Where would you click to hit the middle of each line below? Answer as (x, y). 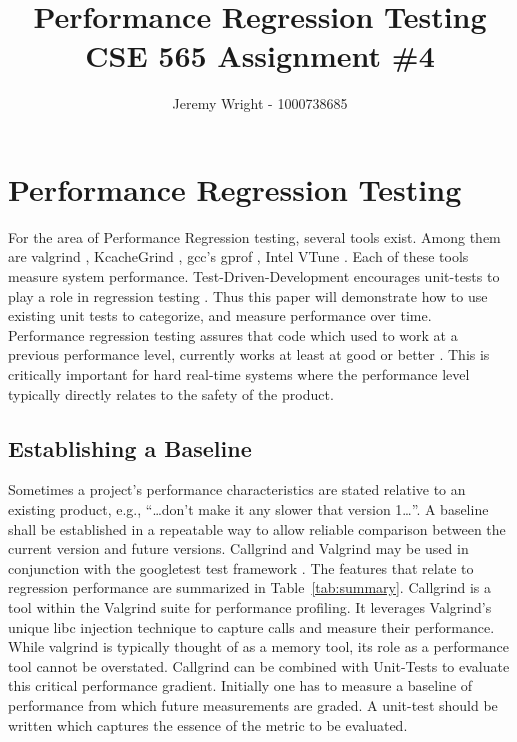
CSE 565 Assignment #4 (260, 55)
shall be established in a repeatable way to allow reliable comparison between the (257, 528)
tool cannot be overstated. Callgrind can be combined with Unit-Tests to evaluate (259, 665)
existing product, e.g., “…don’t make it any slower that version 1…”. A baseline (248, 508)
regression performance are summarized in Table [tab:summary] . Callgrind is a (249, 587)
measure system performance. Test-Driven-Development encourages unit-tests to (254, 276)
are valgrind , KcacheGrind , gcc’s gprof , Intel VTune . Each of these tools (238, 256)
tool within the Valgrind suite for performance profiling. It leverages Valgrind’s (250, 606)
